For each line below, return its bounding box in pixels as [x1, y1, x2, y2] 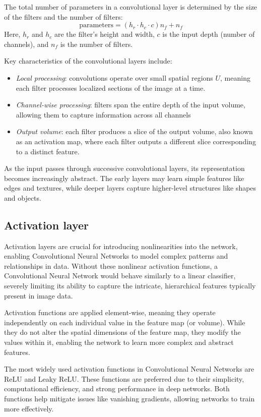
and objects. [4, 192, 41, 203]
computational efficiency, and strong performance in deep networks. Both [4, 383, 230, 394]
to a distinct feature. [16, 146, 80, 156]
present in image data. [4, 290, 73, 301]
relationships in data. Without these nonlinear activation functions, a [4, 260, 218, 271]
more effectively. [4, 403, 54, 413]
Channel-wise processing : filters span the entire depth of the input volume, [16, 99, 245, 110]
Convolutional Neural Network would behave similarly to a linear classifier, [4, 270, 236, 281]
